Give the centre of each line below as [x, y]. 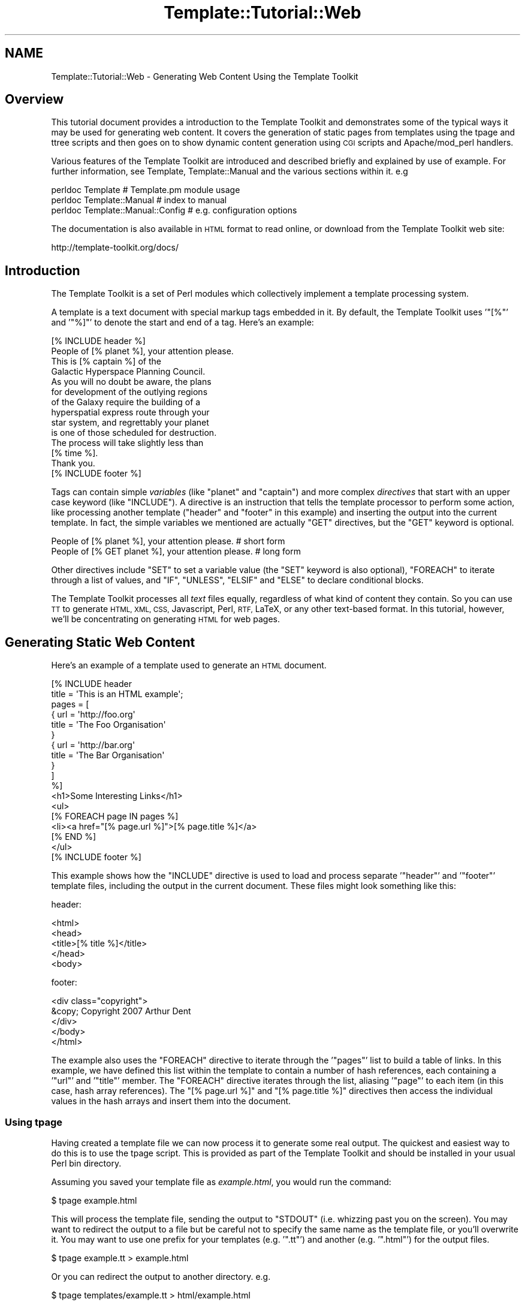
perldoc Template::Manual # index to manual [139, 200]
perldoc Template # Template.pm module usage [146, 190]
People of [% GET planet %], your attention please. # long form [176, 551]
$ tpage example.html [94, 1200]
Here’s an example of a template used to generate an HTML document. [189, 665]
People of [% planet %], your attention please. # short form [168, 541]
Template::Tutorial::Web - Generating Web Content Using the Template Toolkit [205, 76]
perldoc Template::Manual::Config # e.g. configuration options [174, 210]
